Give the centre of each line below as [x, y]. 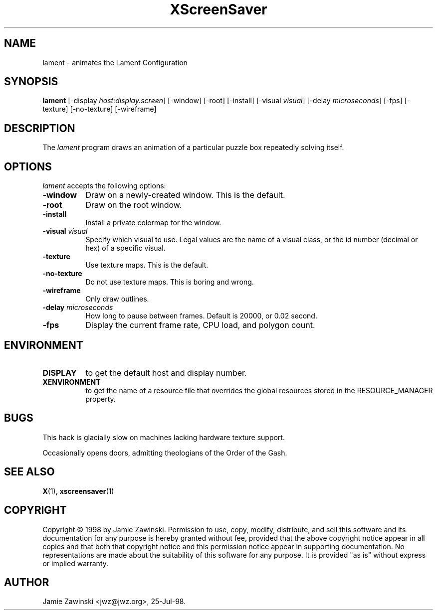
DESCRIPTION [40, 128]
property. [101, 399]
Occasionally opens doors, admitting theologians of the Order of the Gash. [165, 453]
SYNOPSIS [31, 82]
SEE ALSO [29, 472]
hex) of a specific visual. [125, 248]
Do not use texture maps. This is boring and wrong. [170, 282]
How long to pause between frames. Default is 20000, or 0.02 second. [201, 316]
